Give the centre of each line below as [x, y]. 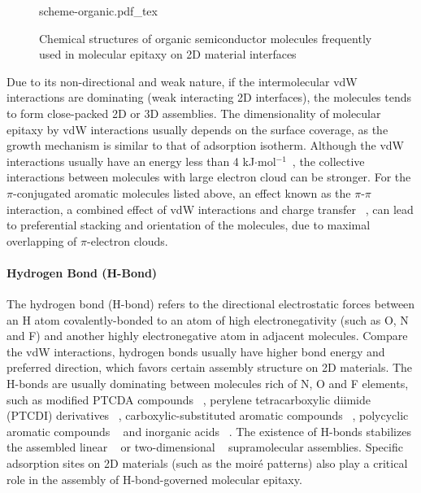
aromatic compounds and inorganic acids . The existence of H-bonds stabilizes [209, 431]
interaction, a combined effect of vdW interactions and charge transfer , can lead [210, 209]
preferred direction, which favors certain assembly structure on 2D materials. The [210, 367]
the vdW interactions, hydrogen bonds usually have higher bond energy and [196, 351]
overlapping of [42, 240]
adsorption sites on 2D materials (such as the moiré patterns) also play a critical [207, 463]
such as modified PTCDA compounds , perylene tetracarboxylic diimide [189, 399]
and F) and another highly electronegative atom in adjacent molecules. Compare [207, 336]
